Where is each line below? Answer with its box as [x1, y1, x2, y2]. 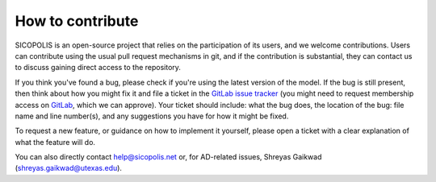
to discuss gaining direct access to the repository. [15, 63, 182, 72]
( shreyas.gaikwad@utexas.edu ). [15, 163, 123, 173]
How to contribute [15, 12, 139, 30]
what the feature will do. [15, 137, 96, 147]
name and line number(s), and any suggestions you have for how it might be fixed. [15, 111, 289, 121]
